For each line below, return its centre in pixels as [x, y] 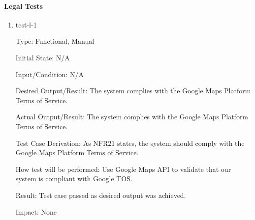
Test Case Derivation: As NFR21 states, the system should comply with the [130, 143]
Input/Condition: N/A [49, 74]
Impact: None [36, 211]
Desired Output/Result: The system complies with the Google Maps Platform [133, 91]
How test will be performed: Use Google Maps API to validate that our [123, 169]
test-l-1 [26, 24]
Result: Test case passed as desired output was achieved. [101, 195]
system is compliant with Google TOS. [74, 179]
